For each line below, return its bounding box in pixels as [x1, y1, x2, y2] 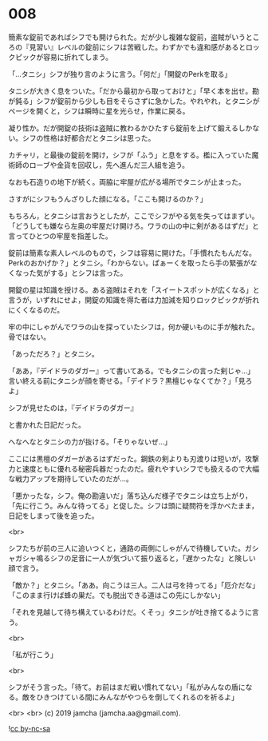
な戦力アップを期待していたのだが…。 [8, 473, 133, 484]
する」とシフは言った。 [49, 268, 128, 277]
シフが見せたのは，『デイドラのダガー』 [8, 403, 138, 412]
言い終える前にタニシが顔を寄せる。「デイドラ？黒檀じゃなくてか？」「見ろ [8, 376, 253, 385]
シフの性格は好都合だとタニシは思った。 [22, 133, 156, 142]
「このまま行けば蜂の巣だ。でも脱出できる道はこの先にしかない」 [8, 590, 225, 600]
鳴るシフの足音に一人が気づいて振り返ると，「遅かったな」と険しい [35, 553, 257, 563]
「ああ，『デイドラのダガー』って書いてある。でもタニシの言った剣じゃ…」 [8, 365, 255, 376]
